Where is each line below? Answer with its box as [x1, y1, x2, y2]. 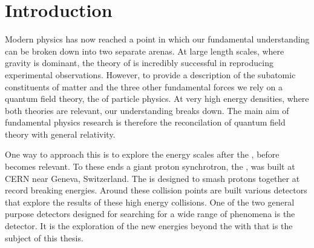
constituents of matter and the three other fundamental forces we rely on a [5, 80, 283, 93]
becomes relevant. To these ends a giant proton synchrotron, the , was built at [5, 160, 295, 173]
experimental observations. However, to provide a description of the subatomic [5, 68, 296, 81]
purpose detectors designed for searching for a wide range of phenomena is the [5, 207, 295, 220]
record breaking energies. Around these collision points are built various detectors [5, 184, 307, 196]
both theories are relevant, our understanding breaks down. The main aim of [5, 104, 289, 116]
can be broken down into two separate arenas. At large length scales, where [5, 44, 284, 57]
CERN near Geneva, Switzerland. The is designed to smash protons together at [5, 172, 300, 184]
